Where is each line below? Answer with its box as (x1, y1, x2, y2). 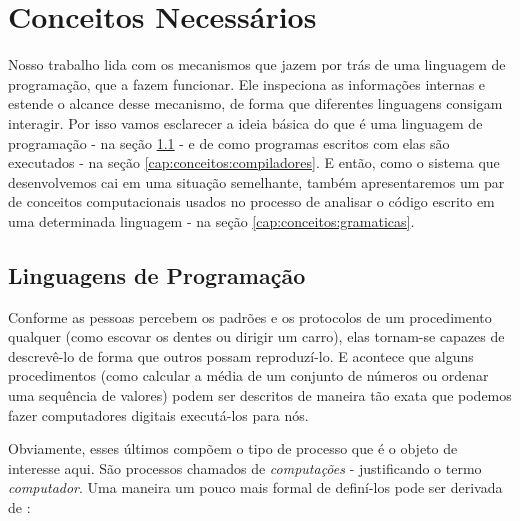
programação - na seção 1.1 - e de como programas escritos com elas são (8, 132, 450, 153)
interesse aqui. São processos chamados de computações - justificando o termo (8, 457, 482, 478)
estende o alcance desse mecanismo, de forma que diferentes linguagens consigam (8, 93, 503, 114)
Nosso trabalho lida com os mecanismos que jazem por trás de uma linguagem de (8, 54, 506, 75)
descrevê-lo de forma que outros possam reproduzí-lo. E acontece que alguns (8, 345, 474, 366)
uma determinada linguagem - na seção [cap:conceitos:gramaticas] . (8, 210, 415, 231)
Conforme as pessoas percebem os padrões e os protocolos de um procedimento (8, 306, 492, 327)
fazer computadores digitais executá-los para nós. (8, 404, 309, 425)
